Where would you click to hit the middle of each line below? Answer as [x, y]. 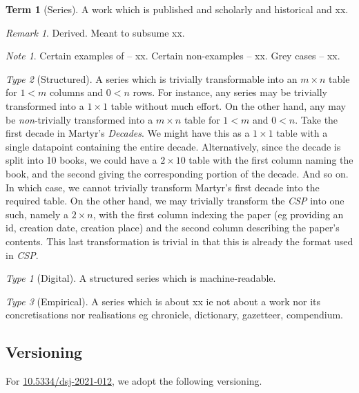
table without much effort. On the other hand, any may [228, 105]
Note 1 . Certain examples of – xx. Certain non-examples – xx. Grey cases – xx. [173, 56]
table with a [302, 133]
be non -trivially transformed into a [79, 119]
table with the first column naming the [271, 160]
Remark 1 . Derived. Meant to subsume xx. [95, 32]
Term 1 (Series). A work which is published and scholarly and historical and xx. [177, 9]
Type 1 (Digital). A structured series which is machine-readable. [141, 278]
